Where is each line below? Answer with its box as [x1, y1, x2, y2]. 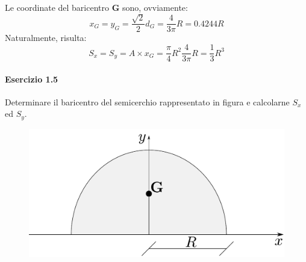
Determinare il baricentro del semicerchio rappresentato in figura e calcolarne [5, 95, 290, 108]
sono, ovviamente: [122, 1, 188, 13]
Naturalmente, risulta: [5, 31, 87, 44]
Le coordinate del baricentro [5, 1, 109, 13]
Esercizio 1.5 [5, 72, 58, 85]
